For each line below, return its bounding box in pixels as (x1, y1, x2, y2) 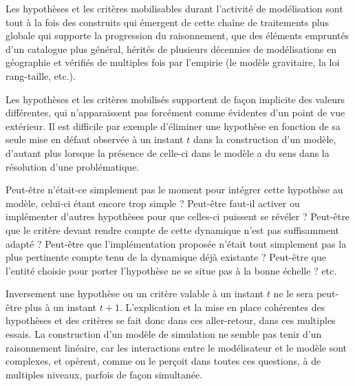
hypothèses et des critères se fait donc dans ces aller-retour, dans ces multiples (6, 313, 336, 328)
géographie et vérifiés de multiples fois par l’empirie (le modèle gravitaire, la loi (6, 55, 340, 69)
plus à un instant (25, 299, 97, 314)
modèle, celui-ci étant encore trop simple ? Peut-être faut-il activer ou (6, 195, 300, 210)
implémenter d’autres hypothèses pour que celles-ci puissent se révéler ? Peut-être (6, 209, 349, 224)
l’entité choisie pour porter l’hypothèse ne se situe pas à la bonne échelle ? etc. (6, 263, 337, 277)
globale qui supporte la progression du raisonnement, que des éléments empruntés (6, 28, 349, 43)
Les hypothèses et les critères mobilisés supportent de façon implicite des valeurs (6, 92, 345, 106)
